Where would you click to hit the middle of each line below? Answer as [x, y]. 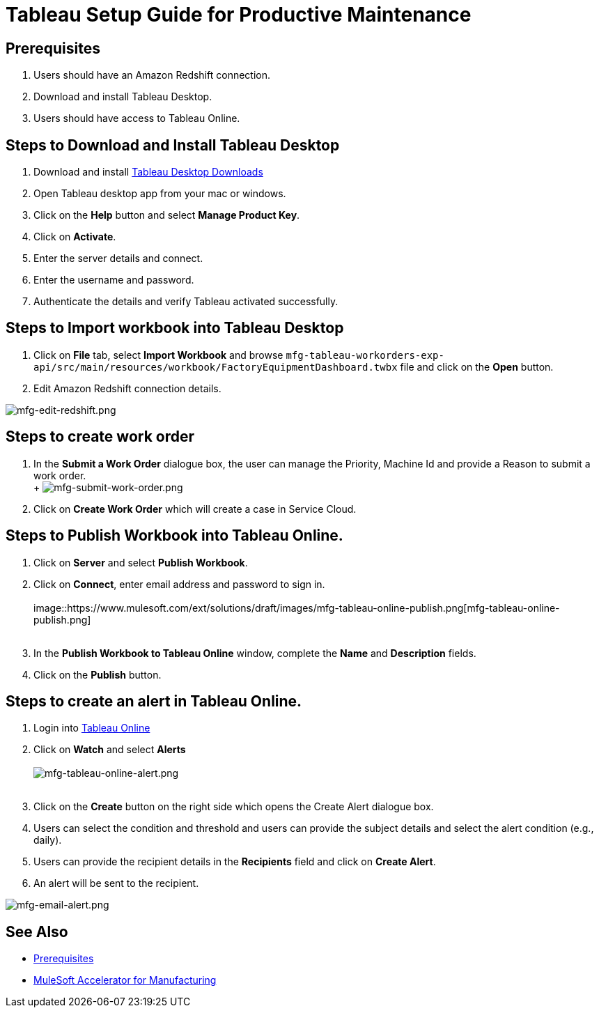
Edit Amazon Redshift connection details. [127, 388]
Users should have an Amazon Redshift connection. [152, 75]
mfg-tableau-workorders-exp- [365, 355]
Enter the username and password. [114, 280]
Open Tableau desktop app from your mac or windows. [160, 194]
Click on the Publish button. [98, 674]
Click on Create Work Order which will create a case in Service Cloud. [195, 509]
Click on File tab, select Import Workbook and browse [158, 355]
